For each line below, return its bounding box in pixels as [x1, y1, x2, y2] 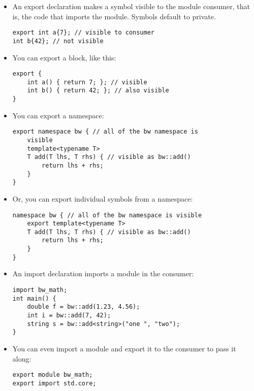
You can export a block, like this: [12, 52, 116, 62]
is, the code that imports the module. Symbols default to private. [12, 11, 216, 21]
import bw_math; [12, 286, 68, 294]
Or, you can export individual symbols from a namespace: [12, 193, 193, 204]
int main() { [12, 295, 56, 302]
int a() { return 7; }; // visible [27, 78, 147, 86]
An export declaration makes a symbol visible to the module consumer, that [12, 1, 250, 11]
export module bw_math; [12, 371, 93, 379]
